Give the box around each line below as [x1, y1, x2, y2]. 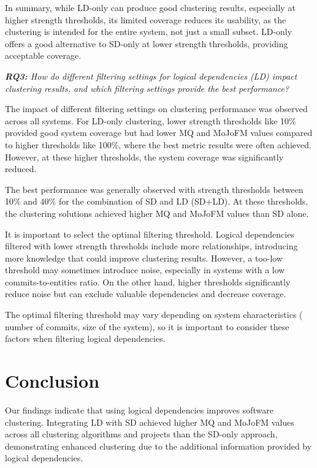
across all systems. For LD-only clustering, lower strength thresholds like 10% [5, 114, 296, 127]
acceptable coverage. [5, 49, 82, 62]
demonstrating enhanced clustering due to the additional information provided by [5, 439, 312, 452]
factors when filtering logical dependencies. [5, 332, 166, 345]
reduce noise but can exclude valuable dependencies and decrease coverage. [5, 287, 286, 300]
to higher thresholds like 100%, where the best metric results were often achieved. [5, 138, 311, 151]
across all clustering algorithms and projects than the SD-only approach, [5, 428, 278, 440]
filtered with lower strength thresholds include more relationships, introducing [5, 240, 298, 252]
